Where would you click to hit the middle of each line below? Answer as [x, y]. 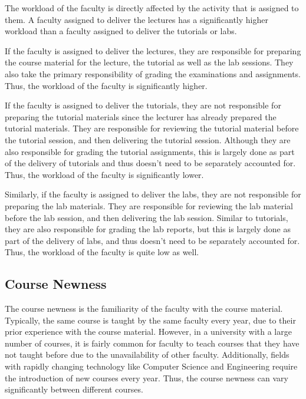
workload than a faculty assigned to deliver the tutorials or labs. [121, 31]
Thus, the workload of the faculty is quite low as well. [102, 252]
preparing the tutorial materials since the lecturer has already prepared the [141, 116]
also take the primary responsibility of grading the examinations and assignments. [153, 73]
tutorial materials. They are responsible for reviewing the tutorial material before [152, 128]
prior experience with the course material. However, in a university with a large [148, 332]
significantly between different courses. [74, 389]
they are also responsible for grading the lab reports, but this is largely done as [148, 229]
